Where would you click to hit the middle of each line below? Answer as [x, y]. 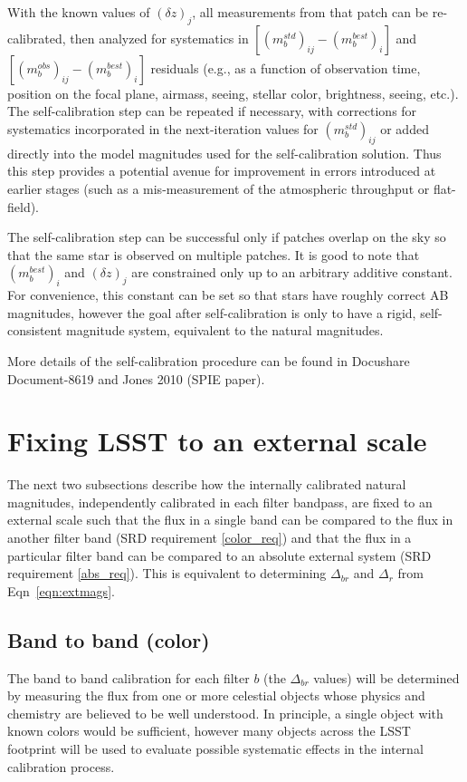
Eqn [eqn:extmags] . [61, 590]
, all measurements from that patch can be [310, 12]
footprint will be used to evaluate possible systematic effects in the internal [215, 748]
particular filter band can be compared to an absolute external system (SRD [219, 555]
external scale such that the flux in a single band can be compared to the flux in [230, 520]
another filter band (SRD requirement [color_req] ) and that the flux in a [210, 538]
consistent [35, 330]
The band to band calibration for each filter [129, 677]
